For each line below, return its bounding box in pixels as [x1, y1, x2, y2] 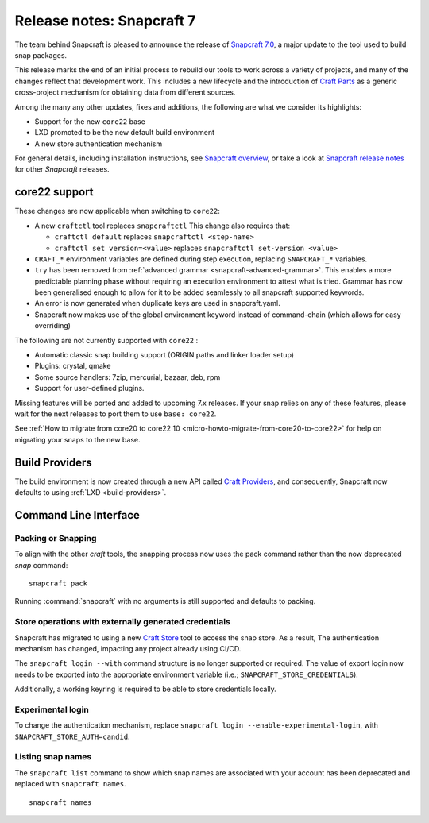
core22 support [14, 185, 95, 199]
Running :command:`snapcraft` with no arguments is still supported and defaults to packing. [14, 597, 316, 606]
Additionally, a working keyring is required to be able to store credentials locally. [14, 684, 277, 694]
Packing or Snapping [14, 532, 97, 543]
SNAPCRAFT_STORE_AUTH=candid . [14, 732, 130, 741]
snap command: [14, 560, 68, 570]
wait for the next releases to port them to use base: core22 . [14, 409, 217, 419]
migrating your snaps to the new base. [14, 435, 141, 444]
